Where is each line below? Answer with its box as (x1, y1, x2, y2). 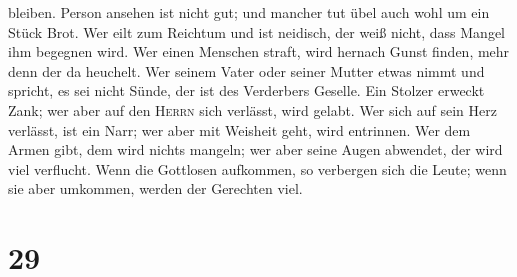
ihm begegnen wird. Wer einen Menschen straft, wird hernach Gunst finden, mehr (8, 41, 510, 62)
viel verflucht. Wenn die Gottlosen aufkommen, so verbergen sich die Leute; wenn (8, 158, 507, 179)
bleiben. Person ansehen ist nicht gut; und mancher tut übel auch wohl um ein (8, 2, 490, 22)
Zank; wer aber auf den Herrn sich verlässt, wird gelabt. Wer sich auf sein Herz (8, 99, 497, 120)
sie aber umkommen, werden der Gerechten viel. (8, 178, 303, 199)
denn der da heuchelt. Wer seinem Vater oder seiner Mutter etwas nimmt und (8, 60, 485, 81)
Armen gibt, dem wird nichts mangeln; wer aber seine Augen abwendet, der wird (8, 139, 503, 160)
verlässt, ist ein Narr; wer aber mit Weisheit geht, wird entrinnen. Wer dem (8, 119, 471, 140)
